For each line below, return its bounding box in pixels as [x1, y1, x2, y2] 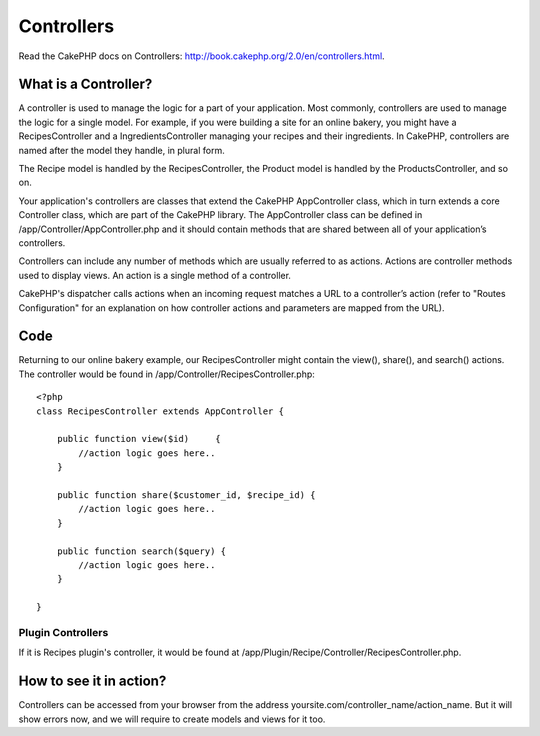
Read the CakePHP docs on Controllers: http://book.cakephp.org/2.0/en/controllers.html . [18, 50, 385, 62]
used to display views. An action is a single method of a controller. [18, 269, 292, 281]
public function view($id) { [56, 433, 222, 445]
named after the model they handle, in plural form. [18, 144, 225, 156]
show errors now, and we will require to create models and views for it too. [18, 713, 326, 725]
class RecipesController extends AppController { [36, 405, 285, 417]
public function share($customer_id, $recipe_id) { [56, 489, 316, 500]
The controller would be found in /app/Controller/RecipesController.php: [18, 368, 315, 380]
